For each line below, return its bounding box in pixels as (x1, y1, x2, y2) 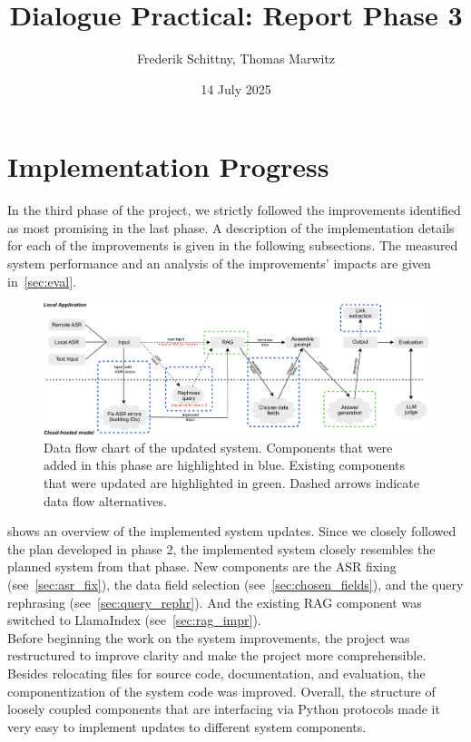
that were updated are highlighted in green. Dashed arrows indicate (44, 474, 419, 493)
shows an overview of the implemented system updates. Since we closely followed (7, 522, 456, 541)
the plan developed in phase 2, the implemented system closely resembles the (7, 539, 436, 558)
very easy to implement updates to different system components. (7, 717, 367, 736)
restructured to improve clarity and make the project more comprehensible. (7, 646, 427, 665)
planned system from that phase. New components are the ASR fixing (7, 557, 397, 576)
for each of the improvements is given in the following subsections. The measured (7, 236, 458, 255)
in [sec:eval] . (7, 271, 76, 290)
